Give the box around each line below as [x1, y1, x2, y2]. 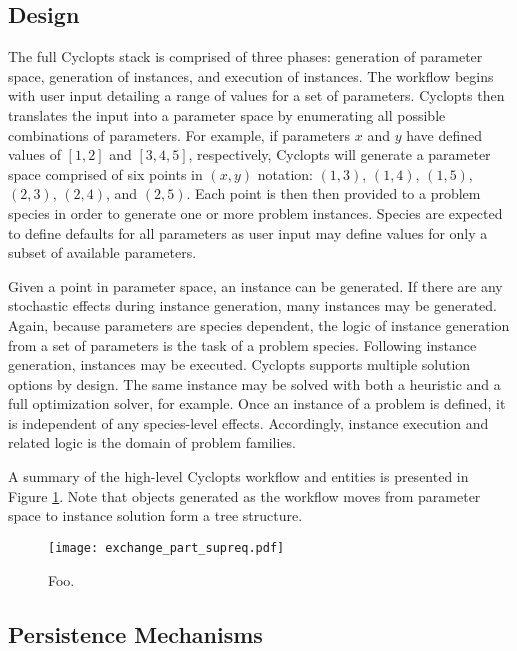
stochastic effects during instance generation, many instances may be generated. [8, 295, 497, 316]
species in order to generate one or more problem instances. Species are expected [8, 202, 503, 223]
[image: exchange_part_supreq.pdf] [48, 540, 285, 555]
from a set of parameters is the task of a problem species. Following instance [8, 334, 477, 355]
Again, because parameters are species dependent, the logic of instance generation [8, 314, 510, 335]
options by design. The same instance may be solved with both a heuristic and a [8, 373, 501, 394]
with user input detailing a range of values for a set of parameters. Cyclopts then [8, 85, 505, 106]
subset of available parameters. [8, 242, 197, 263]
